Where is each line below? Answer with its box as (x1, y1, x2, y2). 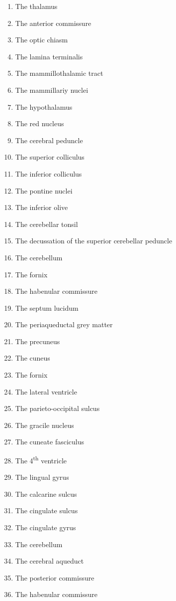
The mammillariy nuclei (15, 84, 88, 95)
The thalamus (15, 1, 58, 11)
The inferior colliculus (15, 168, 82, 179)
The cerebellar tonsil (15, 218, 78, 229)
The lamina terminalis (15, 51, 83, 61)
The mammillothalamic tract (15, 68, 103, 78)
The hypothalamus (15, 101, 73, 112)
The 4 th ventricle (15, 454, 67, 465)
